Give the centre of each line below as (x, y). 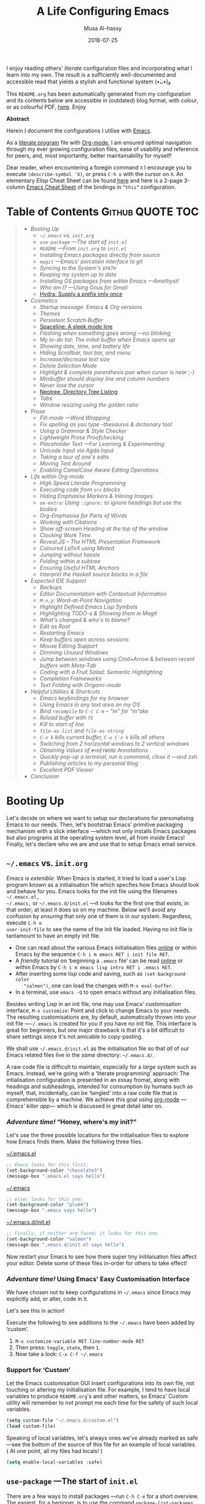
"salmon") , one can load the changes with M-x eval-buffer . (98, 985)
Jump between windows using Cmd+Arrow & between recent (117, 659)
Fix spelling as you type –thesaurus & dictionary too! (106, 424)
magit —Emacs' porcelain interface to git (91, 261)
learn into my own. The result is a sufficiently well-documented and (91, 74)
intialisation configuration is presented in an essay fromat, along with (93, 1080)
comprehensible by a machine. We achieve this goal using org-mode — (96, 1099)
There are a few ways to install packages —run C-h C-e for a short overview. (102, 1496)
